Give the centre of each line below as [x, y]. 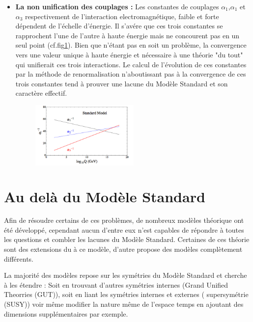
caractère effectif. [41, 93]
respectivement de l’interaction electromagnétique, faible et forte [122, 16]
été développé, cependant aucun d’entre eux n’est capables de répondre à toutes [124, 229]
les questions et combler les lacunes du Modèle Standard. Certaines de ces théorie [127, 239]
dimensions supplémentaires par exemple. [66, 313]
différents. [19, 258]
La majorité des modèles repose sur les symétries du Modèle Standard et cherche [126, 275]
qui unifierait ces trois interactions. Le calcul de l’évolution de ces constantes [131, 64]
